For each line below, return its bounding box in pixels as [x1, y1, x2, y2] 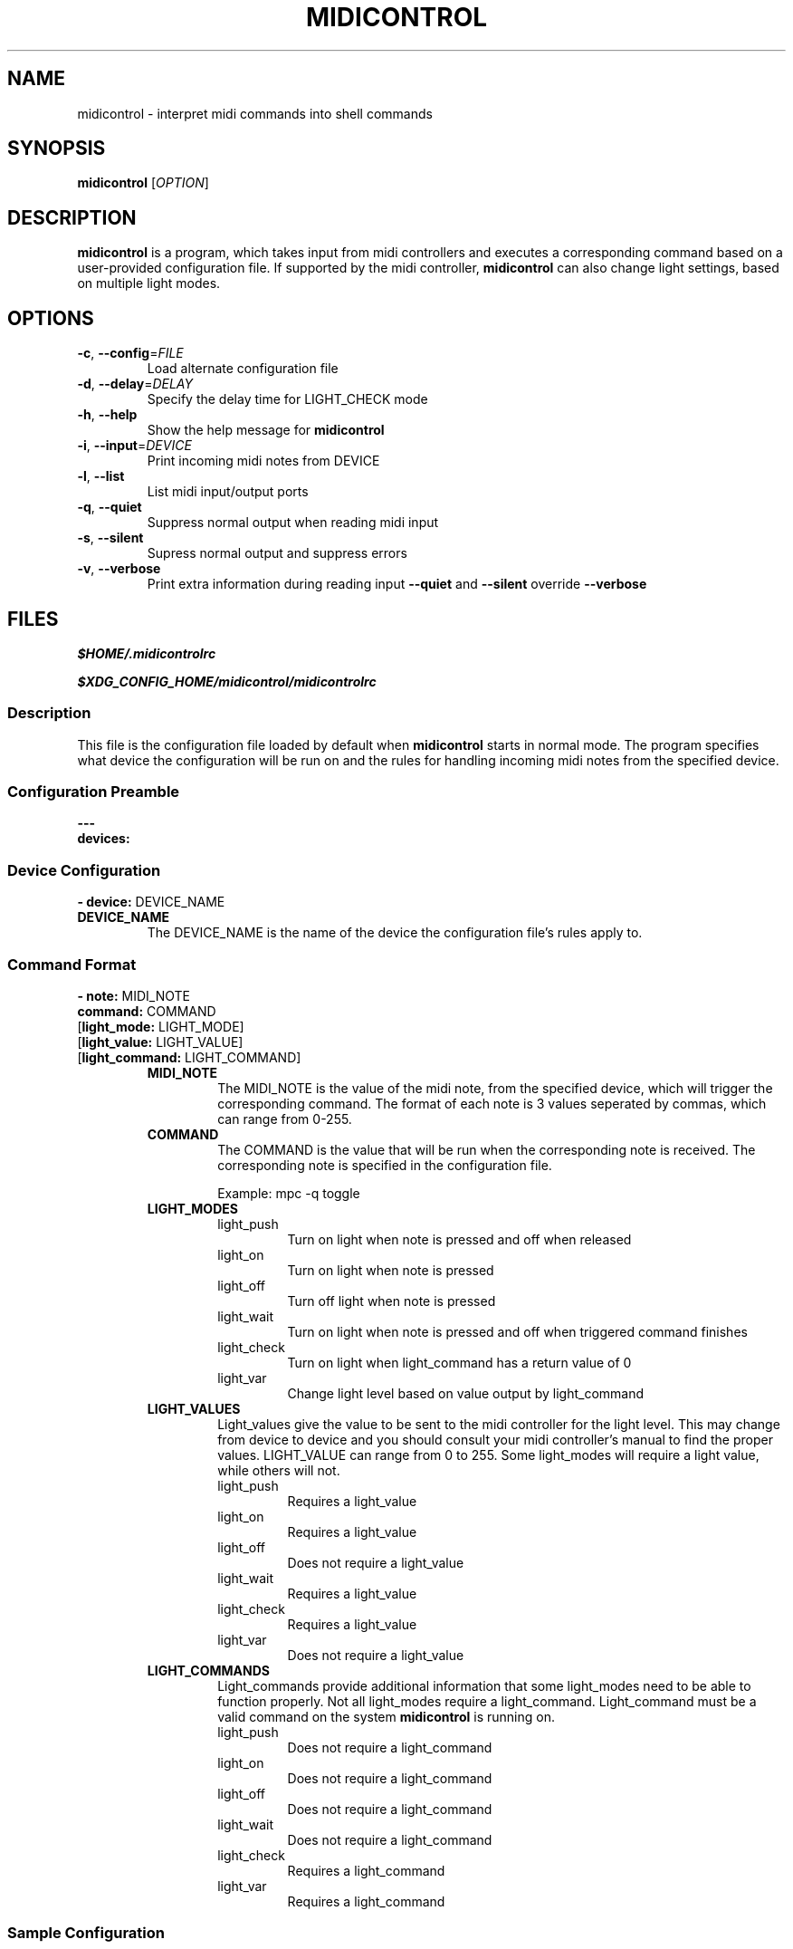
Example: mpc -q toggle [217, 1185, 360, 1201]
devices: [77, 830, 130, 847]
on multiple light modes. [77, 275, 221, 292]
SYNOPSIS [7, 137, 106, 160]
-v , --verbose [77, 561, 161, 577]
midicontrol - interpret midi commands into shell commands [77, 105, 433, 121]
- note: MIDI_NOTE [77, 987, 190, 1003]
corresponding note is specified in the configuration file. [217, 1157, 552, 1173]
